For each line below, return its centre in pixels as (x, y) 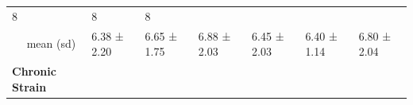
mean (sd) (51, 43)
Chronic (34, 71)
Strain (29, 86)
